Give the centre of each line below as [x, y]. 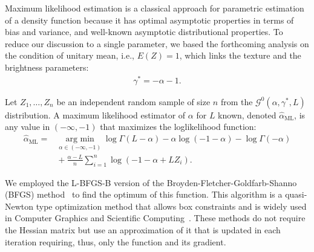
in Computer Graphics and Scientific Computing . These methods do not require [155, 218]
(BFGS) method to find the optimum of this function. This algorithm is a [144, 194]
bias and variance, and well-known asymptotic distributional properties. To [144, 32]
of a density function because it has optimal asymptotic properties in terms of [149, 20]
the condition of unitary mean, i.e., [70, 55]
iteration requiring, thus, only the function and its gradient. [116, 241]
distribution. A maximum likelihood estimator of [95, 115]
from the [237, 101]
